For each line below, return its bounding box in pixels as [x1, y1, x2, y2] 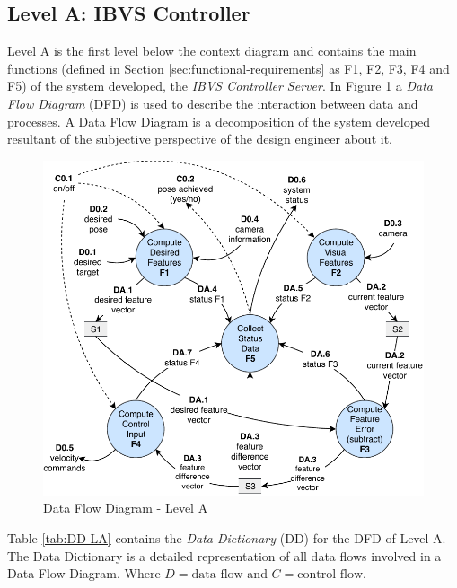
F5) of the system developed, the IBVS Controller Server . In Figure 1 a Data [7, 76, 433, 95]
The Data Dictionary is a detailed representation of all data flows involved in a [7, 546, 442, 565]
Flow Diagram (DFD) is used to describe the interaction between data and [7, 93, 418, 112]
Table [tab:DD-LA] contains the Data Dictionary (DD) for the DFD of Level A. [7, 528, 446, 547]
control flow [297, 568, 364, 582]
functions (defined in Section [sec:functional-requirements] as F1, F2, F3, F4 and [7, 58, 450, 77]
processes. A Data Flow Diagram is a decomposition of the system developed [7, 111, 430, 130]
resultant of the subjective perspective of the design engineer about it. [7, 129, 392, 148]
